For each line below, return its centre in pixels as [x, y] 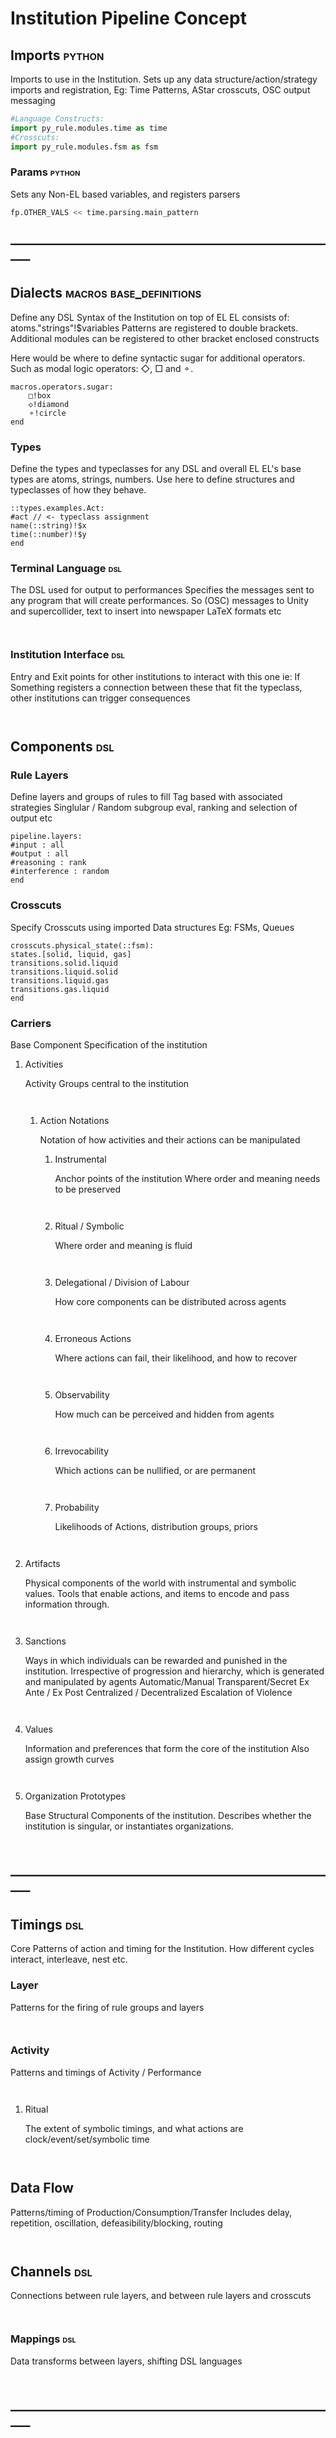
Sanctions [45, 1641]
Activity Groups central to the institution [107, 1084]
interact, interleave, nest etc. [69, 1959]
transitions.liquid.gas [60, 980]
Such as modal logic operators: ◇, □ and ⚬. [102, 368]
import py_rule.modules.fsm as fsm [84, 147]
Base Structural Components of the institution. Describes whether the [168, 1816]
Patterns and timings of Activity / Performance [106, 2072]
